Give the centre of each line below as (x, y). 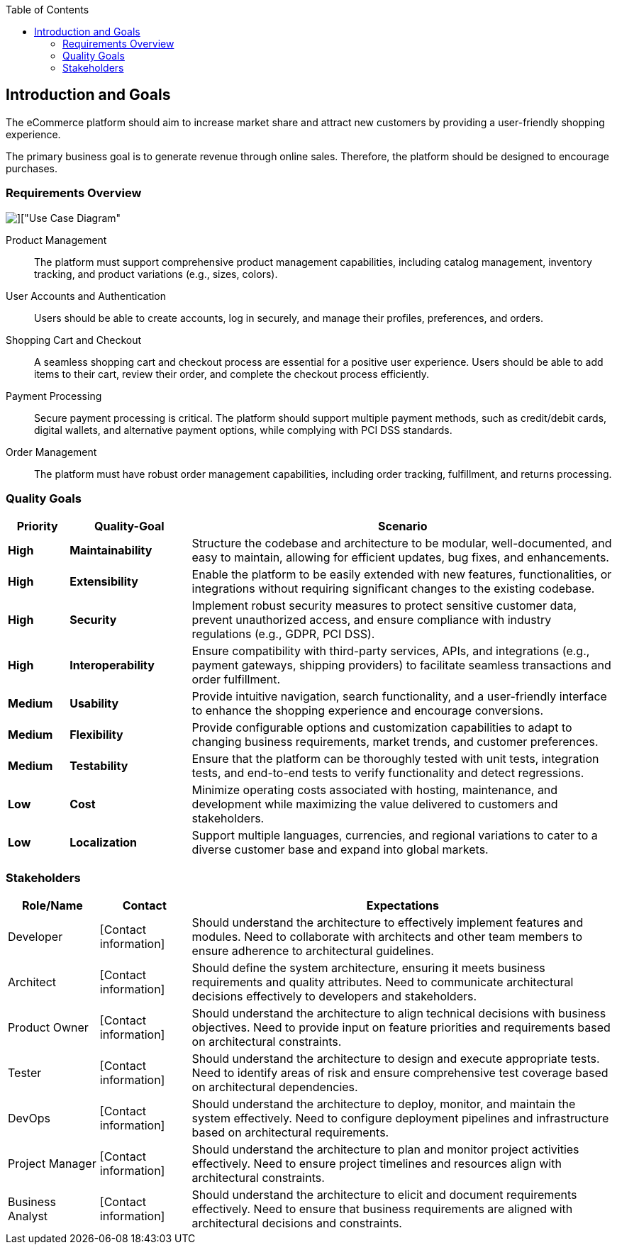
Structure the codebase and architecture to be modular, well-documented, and (402, 543)
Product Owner (48, 1028)
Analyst (28, 1216)
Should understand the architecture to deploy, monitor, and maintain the (384, 1104)
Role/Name (52, 906)
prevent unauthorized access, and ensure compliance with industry (372, 620)
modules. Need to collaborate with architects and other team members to (387, 937)
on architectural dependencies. (275, 1087)
